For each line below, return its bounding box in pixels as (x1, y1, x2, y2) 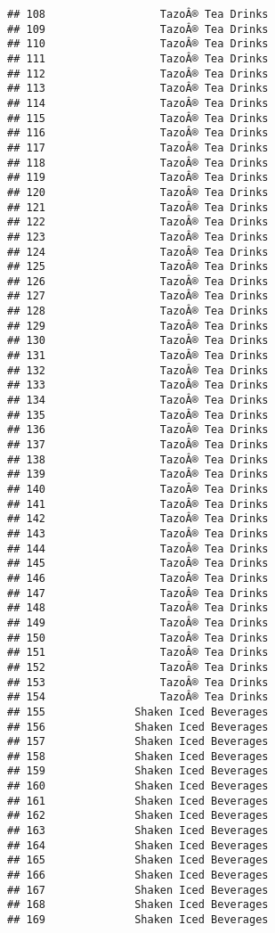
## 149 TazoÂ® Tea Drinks (7, 616, 269, 629)
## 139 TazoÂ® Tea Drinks (7, 468, 269, 481)
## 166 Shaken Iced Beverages (7, 869, 269, 882)
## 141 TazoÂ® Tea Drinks (7, 497, 269, 511)
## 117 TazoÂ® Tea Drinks (7, 141, 269, 154)
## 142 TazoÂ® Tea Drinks (7, 512, 269, 526)
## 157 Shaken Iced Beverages (7, 735, 269, 749)
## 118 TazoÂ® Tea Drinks (7, 156, 269, 169)
